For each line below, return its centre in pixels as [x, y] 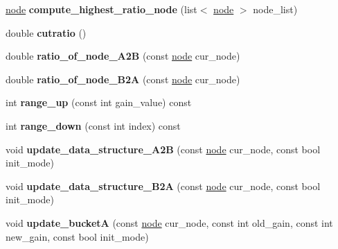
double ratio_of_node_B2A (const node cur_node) [123, 79]
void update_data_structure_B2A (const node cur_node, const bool [163, 186]
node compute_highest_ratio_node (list [101, 9]
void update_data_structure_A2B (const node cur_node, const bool [163, 149]
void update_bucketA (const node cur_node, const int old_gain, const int [169, 222]
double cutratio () [46, 32]
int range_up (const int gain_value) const [99, 102]
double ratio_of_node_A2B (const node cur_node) [123, 56]
